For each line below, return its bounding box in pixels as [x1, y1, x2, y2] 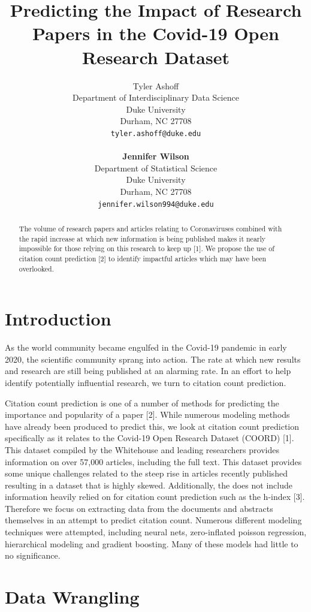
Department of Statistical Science [94, 161, 218, 174]
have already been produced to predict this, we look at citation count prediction [5, 420, 300, 432]
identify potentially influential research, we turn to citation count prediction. [5, 376, 286, 388]
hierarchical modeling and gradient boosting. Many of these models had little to [5, 537, 298, 550]
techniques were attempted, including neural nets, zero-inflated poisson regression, [5, 526, 307, 538]
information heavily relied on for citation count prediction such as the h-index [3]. [5, 490, 305, 503]
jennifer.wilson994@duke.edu [98, 200, 214, 209]
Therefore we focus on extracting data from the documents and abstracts [5, 502, 273, 514]
